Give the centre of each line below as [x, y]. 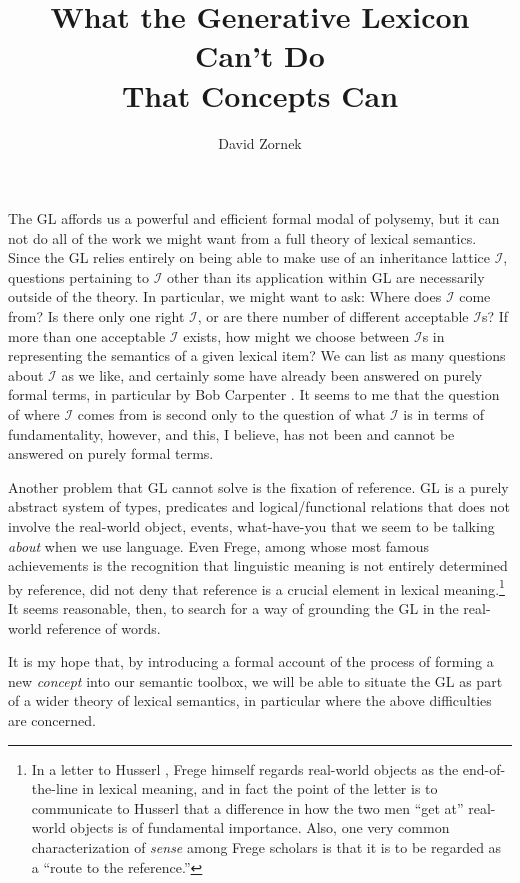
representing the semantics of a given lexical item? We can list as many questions [257, 355]
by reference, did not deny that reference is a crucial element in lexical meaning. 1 [256, 587]
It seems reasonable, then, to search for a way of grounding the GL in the [233, 608]
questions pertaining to [78, 276]
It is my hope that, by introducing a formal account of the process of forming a [251, 661]
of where [34, 414]
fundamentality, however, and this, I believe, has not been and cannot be [231, 433]
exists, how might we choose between [296, 335]
